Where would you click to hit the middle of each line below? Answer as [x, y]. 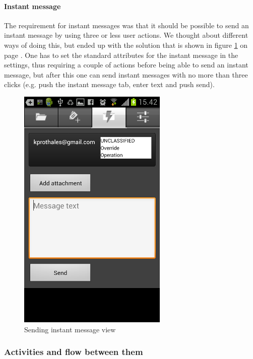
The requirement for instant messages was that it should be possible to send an [126, 25]
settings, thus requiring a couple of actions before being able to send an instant [126, 65]
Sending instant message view [70, 329]
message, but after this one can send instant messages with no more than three [126, 74]
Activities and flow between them [74, 352]
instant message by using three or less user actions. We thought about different [126, 35]
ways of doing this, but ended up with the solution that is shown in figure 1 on [126, 45]
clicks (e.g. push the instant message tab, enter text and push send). [109, 84]
